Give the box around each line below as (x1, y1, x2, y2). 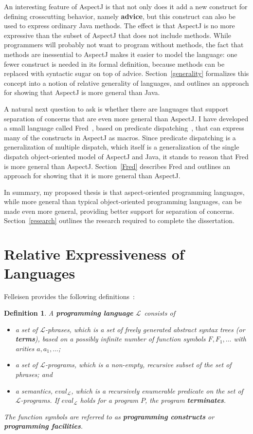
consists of (144, 307, 175, 318)
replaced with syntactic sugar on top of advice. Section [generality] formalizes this (4, 68, 249, 78)
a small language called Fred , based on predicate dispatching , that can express (4, 123, 244, 133)
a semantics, (15, 385, 53, 396)
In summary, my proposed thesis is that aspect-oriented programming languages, (4, 187, 245, 197)
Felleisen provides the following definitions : (4, 291, 135, 302)
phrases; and (15, 369, 53, 379)
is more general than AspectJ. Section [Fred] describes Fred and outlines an (4, 161, 231, 171)
